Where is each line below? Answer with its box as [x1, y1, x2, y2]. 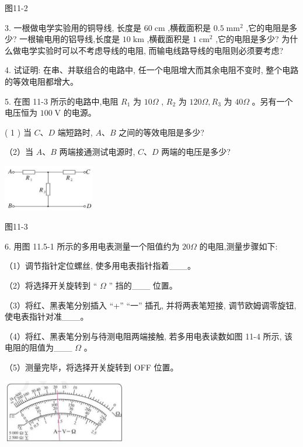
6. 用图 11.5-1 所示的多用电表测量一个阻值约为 [5, 240, 180, 252]
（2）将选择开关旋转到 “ [5, 279, 97, 291]
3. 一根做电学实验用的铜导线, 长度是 [5, 21, 142, 33]
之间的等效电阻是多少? [119, 126, 204, 138]
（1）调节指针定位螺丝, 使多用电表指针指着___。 [5, 259, 196, 272]
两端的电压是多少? [161, 145, 231, 158]
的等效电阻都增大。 [5, 75, 78, 87]
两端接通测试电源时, [59, 145, 135, 158]
